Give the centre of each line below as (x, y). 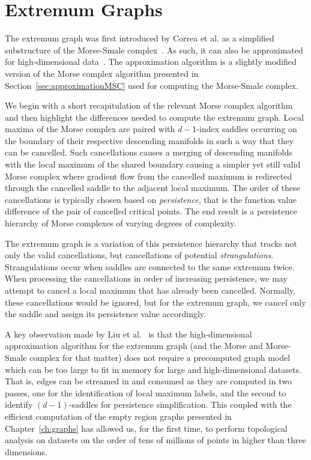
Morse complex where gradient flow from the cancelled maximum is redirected (149, 176)
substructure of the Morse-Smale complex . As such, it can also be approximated (154, 50)
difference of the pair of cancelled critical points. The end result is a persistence (151, 211)
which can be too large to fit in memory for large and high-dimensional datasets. (153, 369)
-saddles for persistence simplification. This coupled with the (180, 404)
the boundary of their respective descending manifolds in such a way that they (149, 140)
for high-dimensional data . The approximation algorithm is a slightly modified (151, 62)
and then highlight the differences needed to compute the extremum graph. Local (154, 117)
